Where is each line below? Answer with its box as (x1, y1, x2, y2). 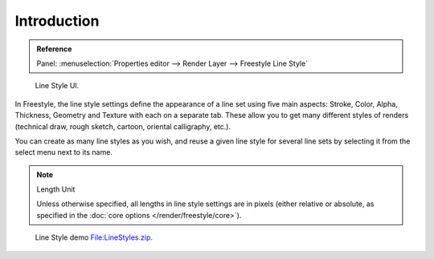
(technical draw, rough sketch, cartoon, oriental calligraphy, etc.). (14, 121, 231, 132)
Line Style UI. (35, 81, 80, 91)
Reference (36, 44, 72, 54)
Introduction (14, 12, 100, 30)
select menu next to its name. (14, 148, 113, 157)
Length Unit (36, 184, 76, 194)
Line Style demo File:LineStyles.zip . (35, 233, 153, 242)
